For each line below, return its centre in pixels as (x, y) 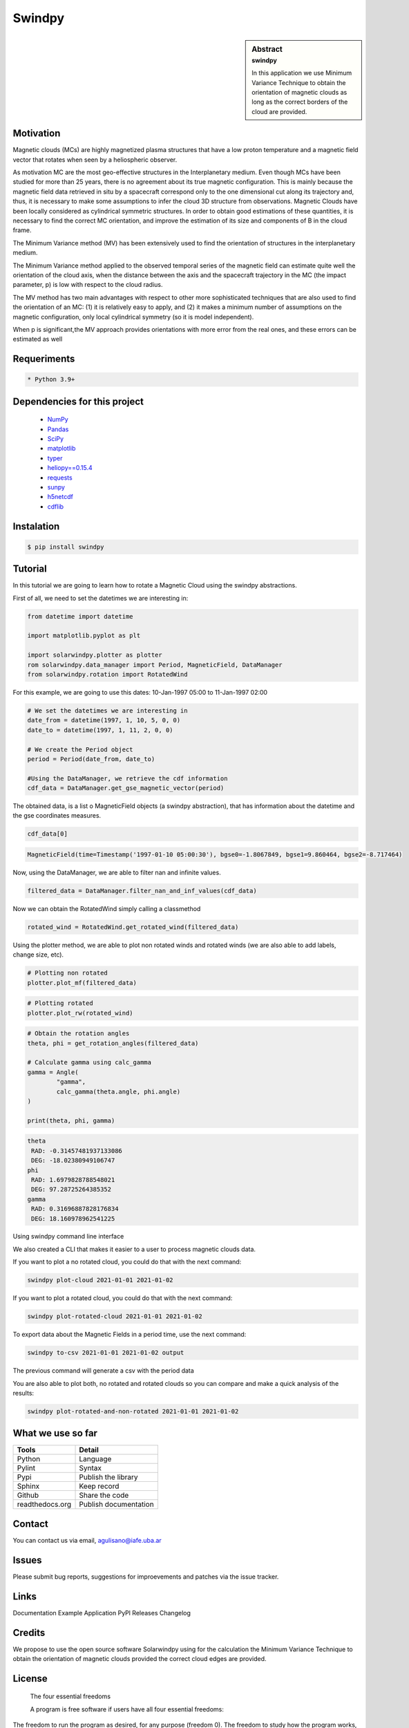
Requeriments (44, 359)
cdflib (56, 506)
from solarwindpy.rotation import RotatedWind (107, 675)
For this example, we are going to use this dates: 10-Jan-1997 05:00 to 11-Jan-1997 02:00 (140, 692)
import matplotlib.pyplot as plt (84, 636)
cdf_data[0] (48, 834)
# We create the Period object (80, 749)
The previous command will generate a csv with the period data (104, 1371)
